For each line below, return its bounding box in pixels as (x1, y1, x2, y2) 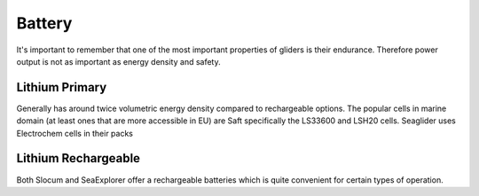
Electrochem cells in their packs (16, 128, 133, 138)
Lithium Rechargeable (16, 151, 141, 166)
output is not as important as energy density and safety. (16, 56, 221, 67)
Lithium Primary (16, 80, 107, 95)
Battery (16, 13, 73, 33)
